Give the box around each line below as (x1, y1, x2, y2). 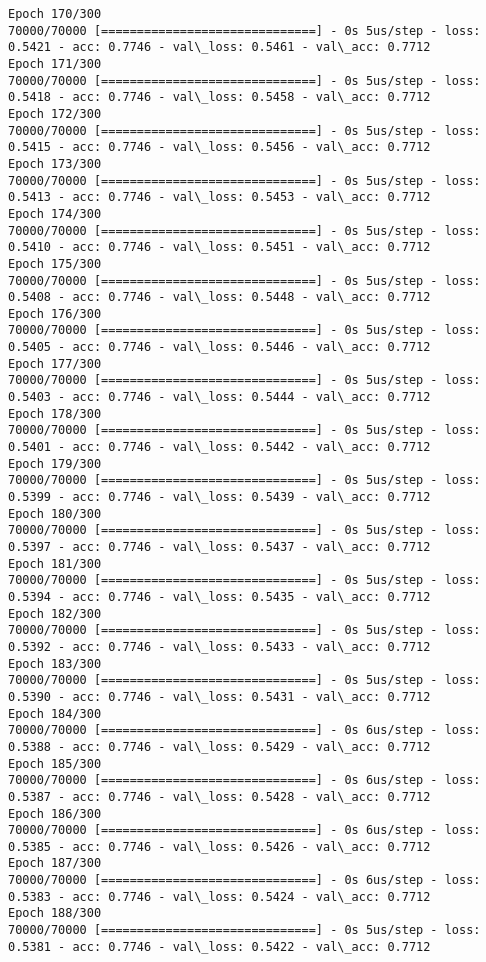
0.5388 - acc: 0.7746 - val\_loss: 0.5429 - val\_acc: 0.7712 (8, 739, 431, 754)
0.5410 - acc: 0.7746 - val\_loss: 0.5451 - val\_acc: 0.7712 (8, 240, 431, 255)
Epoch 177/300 (8, 356, 102, 371)
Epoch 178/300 (8, 406, 102, 421)
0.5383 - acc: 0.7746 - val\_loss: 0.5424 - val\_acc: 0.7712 (8, 889, 431, 904)
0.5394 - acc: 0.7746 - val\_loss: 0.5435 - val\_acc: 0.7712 (8, 589, 431, 604)
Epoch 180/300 (8, 506, 102, 521)
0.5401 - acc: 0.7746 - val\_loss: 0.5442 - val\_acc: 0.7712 (8, 440, 431, 455)
